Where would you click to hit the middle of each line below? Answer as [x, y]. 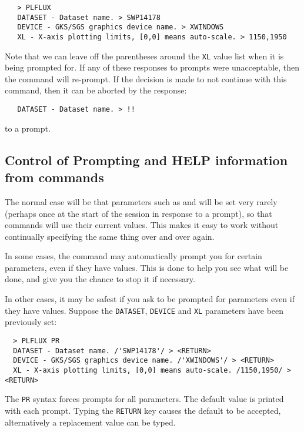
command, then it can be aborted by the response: [96, 90]
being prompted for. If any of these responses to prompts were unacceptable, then [152, 67]
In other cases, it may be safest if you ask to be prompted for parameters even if [150, 299]
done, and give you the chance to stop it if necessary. [100, 279]
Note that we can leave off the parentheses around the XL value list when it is [144, 56]
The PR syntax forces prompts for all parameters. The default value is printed [144, 399]
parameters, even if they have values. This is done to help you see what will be [147, 267]
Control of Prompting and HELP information [146, 160]
